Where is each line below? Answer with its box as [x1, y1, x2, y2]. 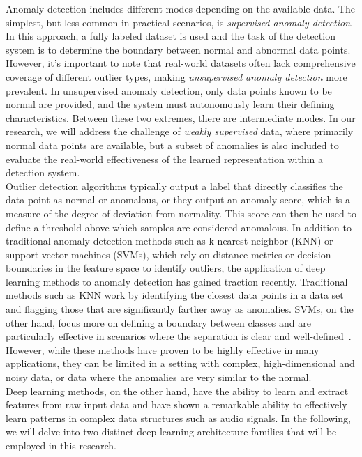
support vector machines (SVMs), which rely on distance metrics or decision [6, 247, 331, 261]
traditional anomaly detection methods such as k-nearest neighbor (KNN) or [6, 233, 333, 248]
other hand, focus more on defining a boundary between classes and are [6, 315, 311, 330]
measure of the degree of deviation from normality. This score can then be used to [6, 206, 356, 220]
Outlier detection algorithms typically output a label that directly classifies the [6, 178, 343, 193]
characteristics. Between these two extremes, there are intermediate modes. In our [6, 110, 356, 125]
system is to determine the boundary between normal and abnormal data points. [6, 42, 351, 56]
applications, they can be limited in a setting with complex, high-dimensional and [6, 356, 355, 371]
